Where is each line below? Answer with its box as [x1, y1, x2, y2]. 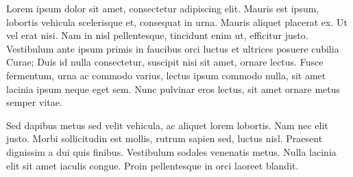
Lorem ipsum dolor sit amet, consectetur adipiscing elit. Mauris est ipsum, [6, 1, 319, 15]
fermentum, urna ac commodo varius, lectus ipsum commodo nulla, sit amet [6, 68, 326, 82]
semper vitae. [6, 95, 62, 109]
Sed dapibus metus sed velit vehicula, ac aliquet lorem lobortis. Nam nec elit [6, 118, 328, 132]
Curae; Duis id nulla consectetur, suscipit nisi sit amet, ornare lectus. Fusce [6, 55, 324, 69]
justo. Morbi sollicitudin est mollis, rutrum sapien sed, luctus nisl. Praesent [6, 131, 323, 146]
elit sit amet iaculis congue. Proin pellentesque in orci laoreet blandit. [6, 158, 299, 172]
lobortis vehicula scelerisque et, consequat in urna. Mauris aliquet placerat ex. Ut [6, 14, 348, 29]
